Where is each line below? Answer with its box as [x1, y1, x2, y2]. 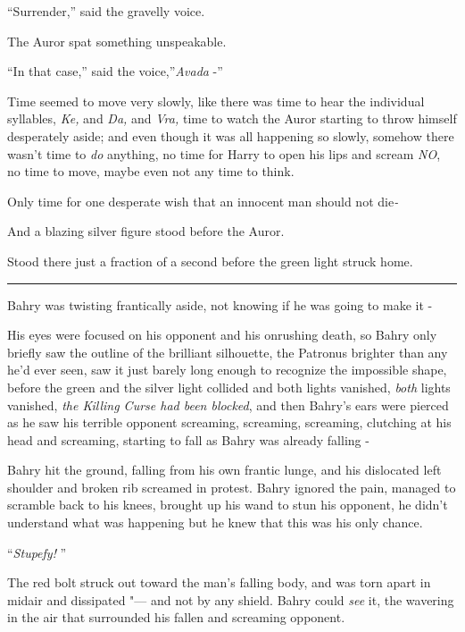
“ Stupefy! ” [7, 543, 67, 561]
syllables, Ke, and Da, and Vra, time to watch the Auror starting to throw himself [7, 109, 457, 128]
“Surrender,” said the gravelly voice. [7, 2, 205, 20]
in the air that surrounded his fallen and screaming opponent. [7, 608, 345, 627]
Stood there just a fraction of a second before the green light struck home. [7, 251, 413, 270]
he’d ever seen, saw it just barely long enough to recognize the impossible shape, [7, 360, 447, 379]
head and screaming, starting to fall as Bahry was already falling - [7, 430, 370, 449]
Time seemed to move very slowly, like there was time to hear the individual [7, 91, 425, 110]
